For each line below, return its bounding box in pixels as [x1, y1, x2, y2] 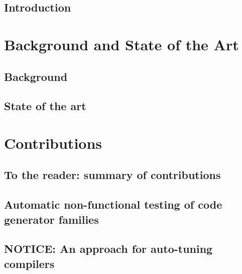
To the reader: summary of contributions [4, 167, 221, 182]
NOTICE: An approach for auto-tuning [4, 241, 213, 256]
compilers [4, 255, 55, 271]
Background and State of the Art [4, 34, 239, 54]
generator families [4, 211, 99, 227]
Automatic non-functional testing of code [4, 197, 222, 212]
